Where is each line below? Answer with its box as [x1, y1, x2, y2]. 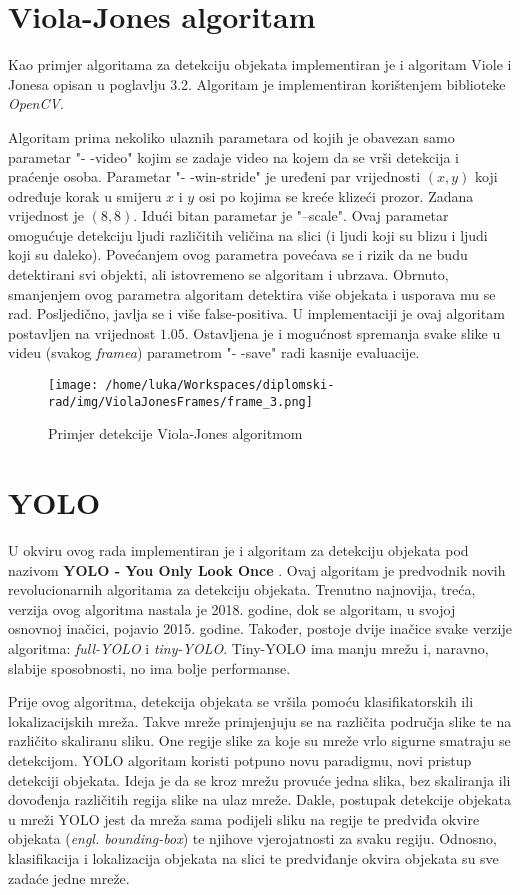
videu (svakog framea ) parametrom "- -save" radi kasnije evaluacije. [8, 342, 420, 363]
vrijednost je [8, 205, 84, 226]
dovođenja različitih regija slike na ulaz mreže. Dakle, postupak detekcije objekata [8, 789, 511, 810]
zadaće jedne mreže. [8, 867, 130, 888]
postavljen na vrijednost [8, 322, 156, 343]
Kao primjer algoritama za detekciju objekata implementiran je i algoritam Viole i [8, 54, 512, 75]
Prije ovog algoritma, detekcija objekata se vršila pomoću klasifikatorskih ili [8, 691, 474, 712]
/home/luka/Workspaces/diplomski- [105, 378, 335, 393]
